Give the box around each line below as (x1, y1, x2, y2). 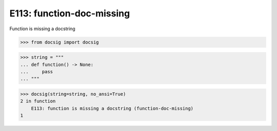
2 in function (20, 98, 56, 104)
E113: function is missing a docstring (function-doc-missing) (31, 105, 194, 111)
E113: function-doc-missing (9, 8, 130, 19)
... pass (20, 69, 53, 74)
